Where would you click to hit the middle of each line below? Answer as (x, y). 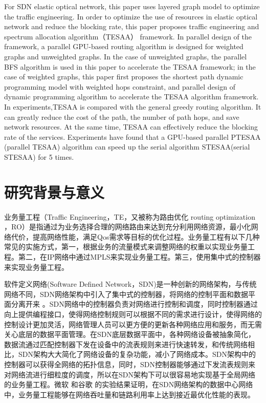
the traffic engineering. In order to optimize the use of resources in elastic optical (131, 16)
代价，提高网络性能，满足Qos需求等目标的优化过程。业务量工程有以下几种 (135, 236)
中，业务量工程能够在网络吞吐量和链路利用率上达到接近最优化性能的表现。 (129, 394)
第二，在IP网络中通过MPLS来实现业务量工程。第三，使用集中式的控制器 (139, 257)
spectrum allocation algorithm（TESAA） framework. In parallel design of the (128, 36)
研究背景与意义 (54, 192)
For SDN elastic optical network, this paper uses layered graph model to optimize (132, 6)
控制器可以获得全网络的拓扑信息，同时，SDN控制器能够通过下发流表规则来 (130, 364)
